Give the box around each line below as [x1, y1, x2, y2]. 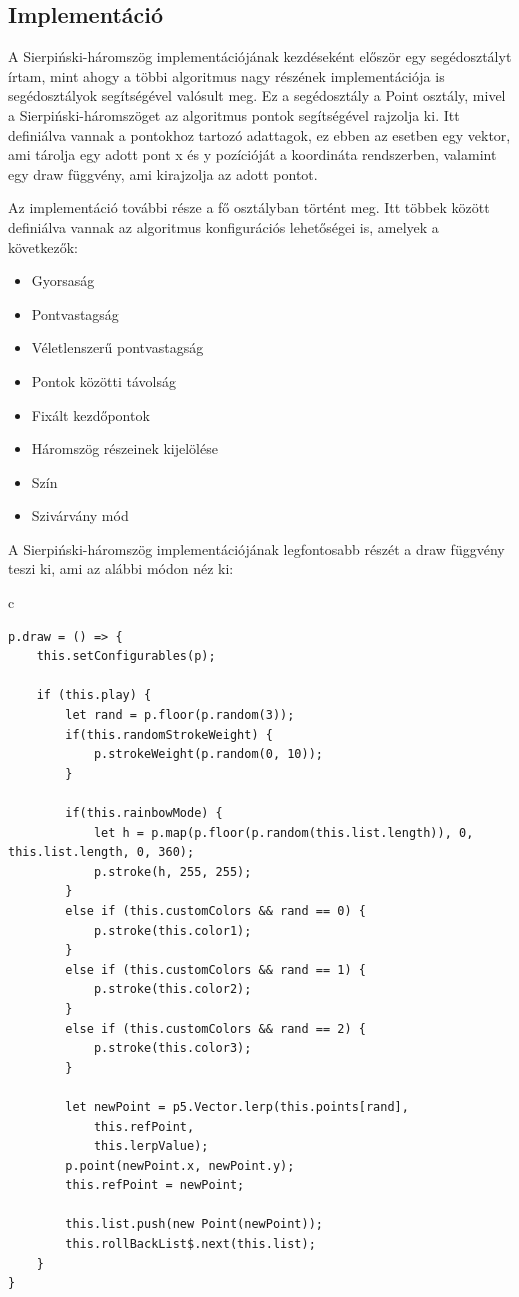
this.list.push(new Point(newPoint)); [65, 1217, 323, 1232]
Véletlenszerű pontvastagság [31, 337, 204, 358]
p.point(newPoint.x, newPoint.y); [65, 1158, 295, 1173]
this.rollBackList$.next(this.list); [65, 1237, 316, 1252]
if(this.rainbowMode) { [65, 806, 223, 821]
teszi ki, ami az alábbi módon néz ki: [8, 558, 234, 579]
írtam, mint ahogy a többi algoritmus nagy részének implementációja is [8, 65, 445, 86]
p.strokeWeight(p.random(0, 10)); [93, 747, 323, 762]
